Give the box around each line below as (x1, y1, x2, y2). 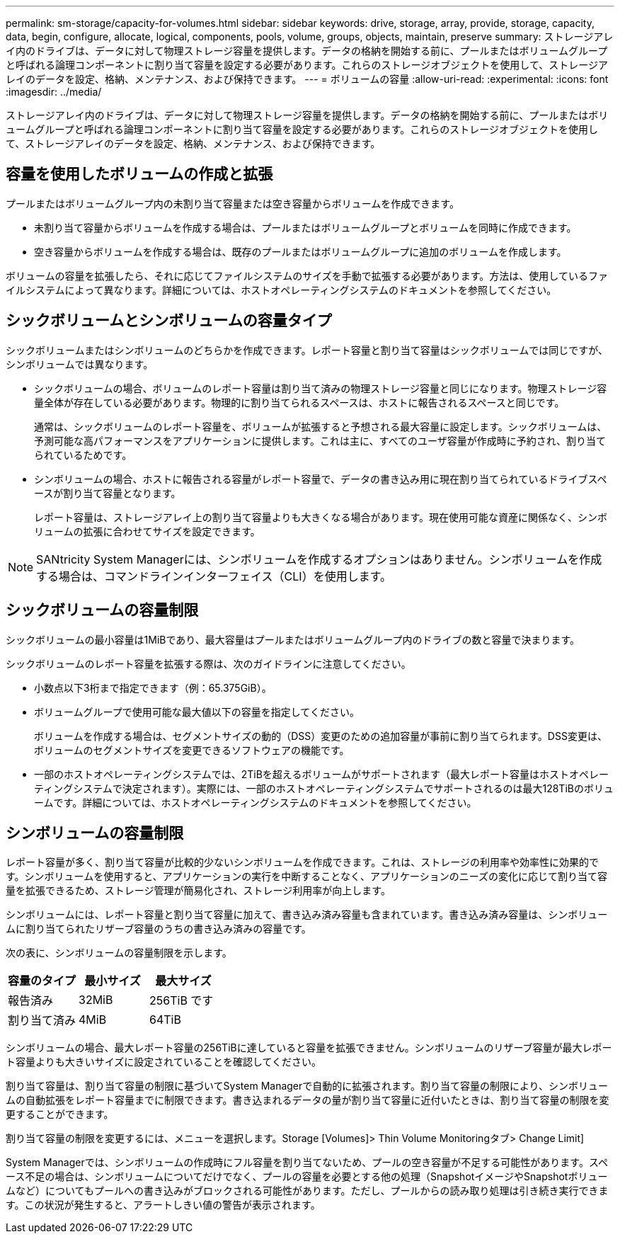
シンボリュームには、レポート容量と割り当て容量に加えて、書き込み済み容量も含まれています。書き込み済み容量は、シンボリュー (6, 908, 608, 921)
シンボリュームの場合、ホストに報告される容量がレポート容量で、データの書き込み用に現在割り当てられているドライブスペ (34, 472, 607, 485)
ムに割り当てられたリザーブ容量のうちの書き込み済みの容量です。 (6, 923, 311, 935)
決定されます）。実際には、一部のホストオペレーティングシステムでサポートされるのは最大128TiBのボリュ (122, 782, 614, 794)
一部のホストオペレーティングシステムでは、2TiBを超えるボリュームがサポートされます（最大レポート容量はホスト (34, 767, 570, 780)
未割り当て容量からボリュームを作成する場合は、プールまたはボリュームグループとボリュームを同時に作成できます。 (34, 221, 577, 234)
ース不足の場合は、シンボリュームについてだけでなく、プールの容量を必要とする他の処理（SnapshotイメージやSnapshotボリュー (6, 1170, 608, 1183)
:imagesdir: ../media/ (6, 86, 102, 98)
